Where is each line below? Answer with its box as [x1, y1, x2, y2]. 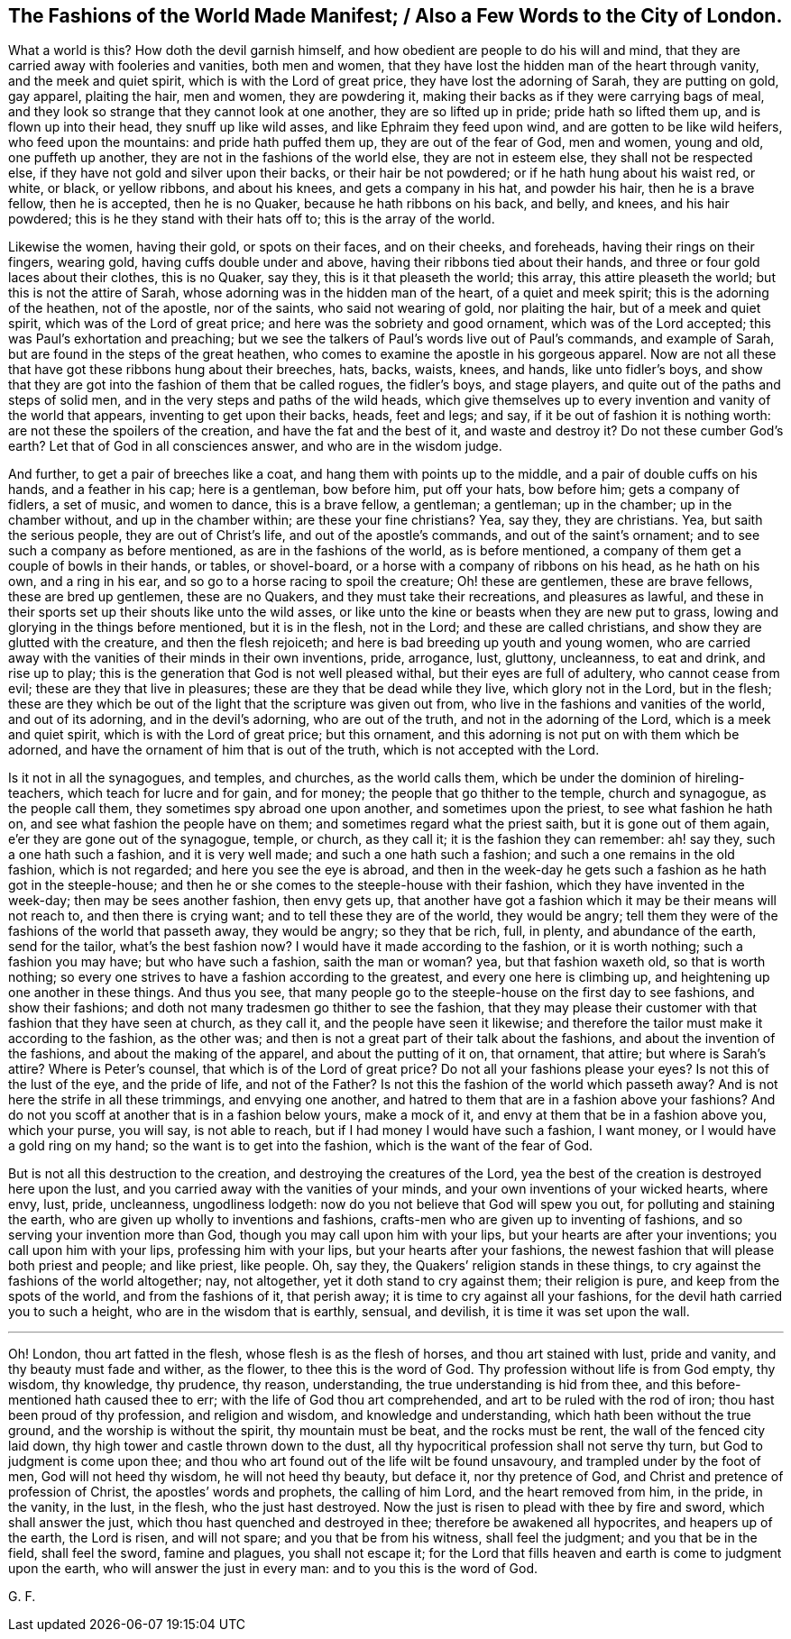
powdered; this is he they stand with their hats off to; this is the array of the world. [8, 211, 495, 227]
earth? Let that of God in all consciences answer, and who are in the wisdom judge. [8, 438, 502, 454]
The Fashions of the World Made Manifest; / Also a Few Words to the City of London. [8, 5, 783, 27]
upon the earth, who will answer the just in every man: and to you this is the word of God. [8, 1561, 538, 1577]
